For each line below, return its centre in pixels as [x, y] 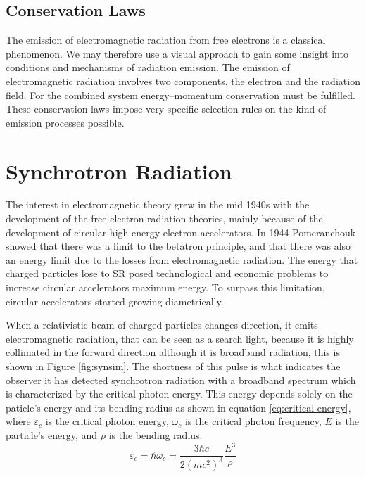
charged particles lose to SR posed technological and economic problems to [167, 273]
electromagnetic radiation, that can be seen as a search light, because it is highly [180, 338]
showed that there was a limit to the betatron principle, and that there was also [178, 246]
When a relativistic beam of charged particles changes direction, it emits [162, 325]
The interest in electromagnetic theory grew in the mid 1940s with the [158, 204]
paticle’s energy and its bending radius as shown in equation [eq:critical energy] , [178, 407]
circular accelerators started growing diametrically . [115, 301]
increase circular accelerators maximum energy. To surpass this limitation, [165, 287]
